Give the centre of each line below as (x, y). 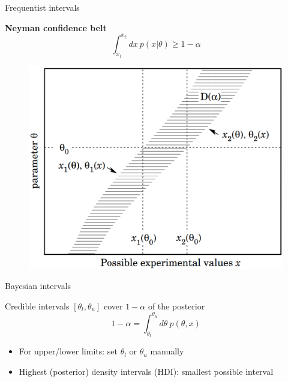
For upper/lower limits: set (68, 351)
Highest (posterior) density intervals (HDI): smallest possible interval (146, 371)
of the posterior (176, 306)
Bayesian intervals (38, 286)
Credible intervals (37, 306)
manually (167, 351)
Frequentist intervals (42, 7)
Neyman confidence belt (56, 27)
